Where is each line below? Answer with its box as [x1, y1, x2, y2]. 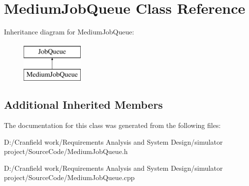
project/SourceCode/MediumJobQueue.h [4, 146, 128, 156]
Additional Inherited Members [4, 97, 163, 112]
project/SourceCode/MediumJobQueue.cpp [4, 172, 135, 183]
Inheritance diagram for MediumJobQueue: [4, 27, 134, 37]
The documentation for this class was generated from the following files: [4, 120, 221, 130]
